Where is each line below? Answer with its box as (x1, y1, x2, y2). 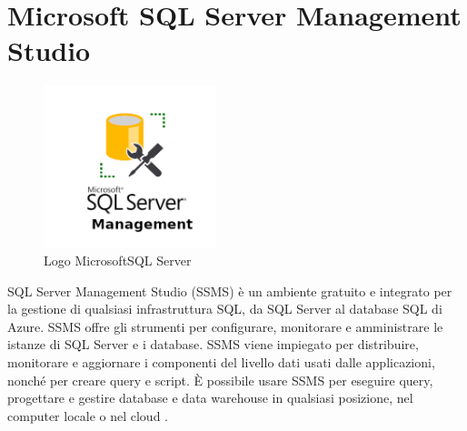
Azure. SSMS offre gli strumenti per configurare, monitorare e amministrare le (7, 316, 443, 336)
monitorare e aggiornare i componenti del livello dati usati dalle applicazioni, (7, 353, 435, 372)
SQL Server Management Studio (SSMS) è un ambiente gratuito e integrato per (7, 281, 452, 300)
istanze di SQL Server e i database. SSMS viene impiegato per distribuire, (7, 335, 419, 354)
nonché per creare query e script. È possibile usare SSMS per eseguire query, (7, 370, 433, 389)
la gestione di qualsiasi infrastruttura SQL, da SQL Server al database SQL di (7, 299, 442, 318)
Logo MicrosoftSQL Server (44, 251, 192, 270)
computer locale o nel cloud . (7, 406, 168, 425)
